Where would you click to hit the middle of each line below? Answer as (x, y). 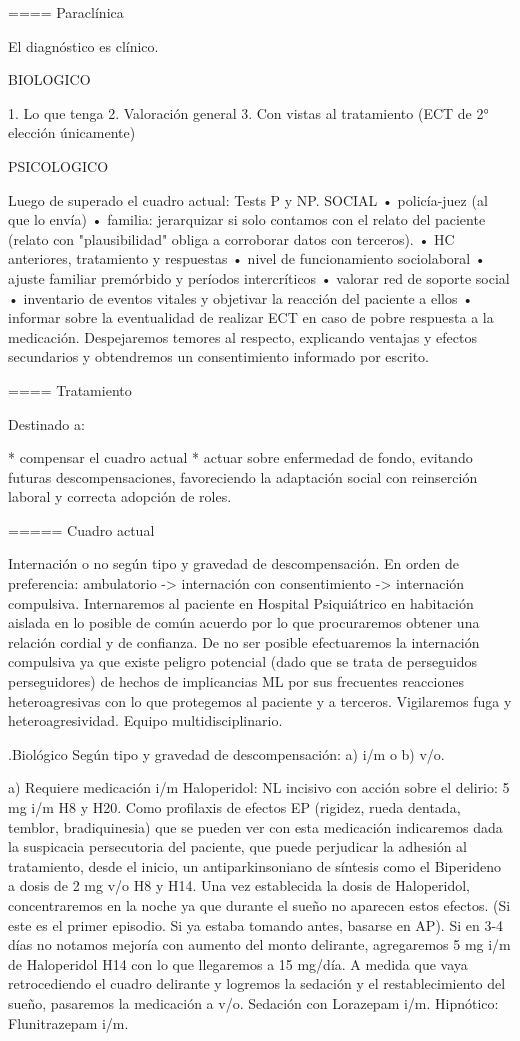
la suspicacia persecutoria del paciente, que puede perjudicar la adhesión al (237, 846)
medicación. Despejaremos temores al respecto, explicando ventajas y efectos (242, 336)
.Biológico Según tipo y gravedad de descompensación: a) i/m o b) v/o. (226, 753)
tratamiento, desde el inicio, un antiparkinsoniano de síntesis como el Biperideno (255, 865)
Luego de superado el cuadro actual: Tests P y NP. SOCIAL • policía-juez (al (248, 199)
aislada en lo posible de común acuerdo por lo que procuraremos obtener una (244, 622)
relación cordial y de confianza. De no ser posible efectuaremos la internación (244, 641)
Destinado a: (46, 423)
